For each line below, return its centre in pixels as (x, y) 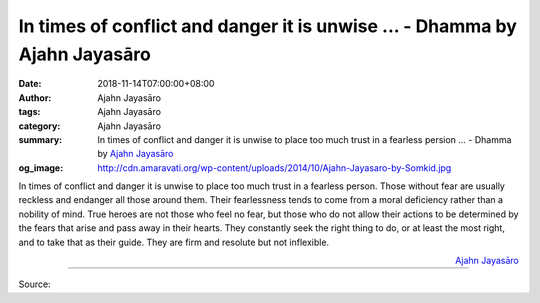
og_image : (41, 167)
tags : (29, 112)
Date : (30, 84)
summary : (40, 139)
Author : (35, 97)
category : (39, 126)
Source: (34, 284)
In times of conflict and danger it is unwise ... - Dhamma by (267, 26)
